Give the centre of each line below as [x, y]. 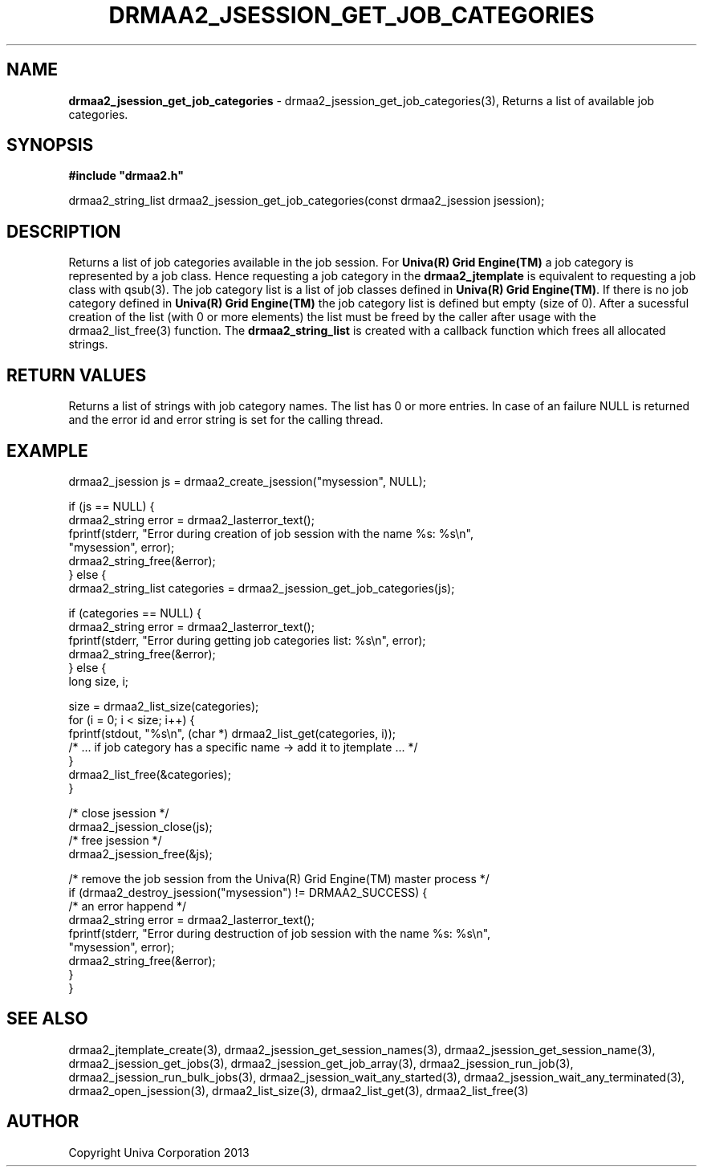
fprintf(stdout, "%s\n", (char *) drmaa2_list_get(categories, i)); [232, 733]
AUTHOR [43, 1122]
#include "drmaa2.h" [126, 176]
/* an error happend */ [128, 906]
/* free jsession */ [115, 840]
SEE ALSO [47, 1019]
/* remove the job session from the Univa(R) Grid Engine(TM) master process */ [279, 878]
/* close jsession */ [119, 813]
